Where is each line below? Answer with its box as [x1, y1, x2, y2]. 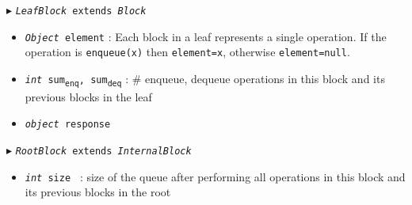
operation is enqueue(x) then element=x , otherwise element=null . [25, 44, 350, 60]
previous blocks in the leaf [25, 88, 152, 104]
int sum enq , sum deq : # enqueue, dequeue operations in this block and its [25, 70, 385, 88]
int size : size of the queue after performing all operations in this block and [25, 168, 406, 184]
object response [25, 119, 111, 131]
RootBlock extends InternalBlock [15, 145, 192, 157]
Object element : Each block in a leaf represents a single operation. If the [25, 28, 387, 44]
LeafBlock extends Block [15, 6, 147, 17]
